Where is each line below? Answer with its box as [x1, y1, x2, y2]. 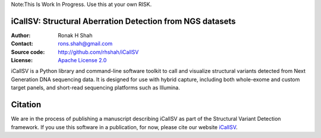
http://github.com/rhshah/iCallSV [58, 48, 139, 56]
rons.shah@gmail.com [58, 40, 113, 47]
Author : [11, 31, 31, 38]
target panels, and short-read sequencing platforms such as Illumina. [11, 84, 181, 91]
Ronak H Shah [58, 31, 93, 38]
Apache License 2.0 [58, 57, 107, 64]
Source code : [11, 48, 45, 56]
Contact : [11, 40, 34, 47]
